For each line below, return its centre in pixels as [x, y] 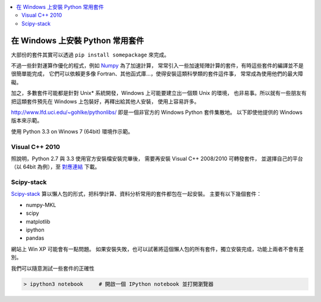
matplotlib [38, 221]
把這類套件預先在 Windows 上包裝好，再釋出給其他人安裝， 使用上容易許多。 [105, 101]
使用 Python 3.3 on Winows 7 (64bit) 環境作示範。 [72, 131]
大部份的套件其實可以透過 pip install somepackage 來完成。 [90, 55]
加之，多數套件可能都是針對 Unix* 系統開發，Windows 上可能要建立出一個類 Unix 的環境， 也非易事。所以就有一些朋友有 [159, 93]
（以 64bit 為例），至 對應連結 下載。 [56, 167]
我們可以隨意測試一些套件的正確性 [53, 268]
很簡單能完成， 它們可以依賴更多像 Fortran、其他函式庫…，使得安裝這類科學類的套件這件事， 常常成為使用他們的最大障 [157, 74]
